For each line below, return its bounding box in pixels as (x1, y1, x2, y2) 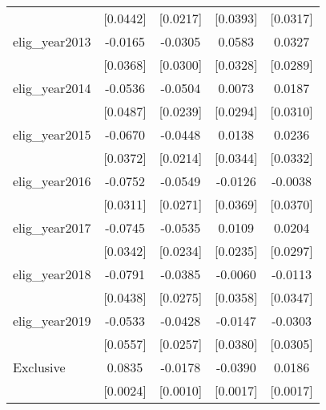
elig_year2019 (13, 311, 91, 330)
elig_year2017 (13, 218, 91, 237)
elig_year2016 (13, 172, 91, 190)
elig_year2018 (13, 265, 91, 283)
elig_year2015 (13, 125, 91, 144)
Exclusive (13, 358, 66, 376)
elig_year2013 (13, 32, 91, 51)
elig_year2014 (13, 79, 91, 97)
